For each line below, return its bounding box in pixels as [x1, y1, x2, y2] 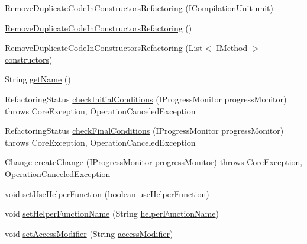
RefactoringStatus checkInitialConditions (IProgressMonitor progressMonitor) [5, 92, 287, 105]
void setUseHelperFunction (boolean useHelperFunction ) [5, 187, 209, 200]
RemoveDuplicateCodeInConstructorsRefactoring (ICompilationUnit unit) [5, 2, 273, 14]
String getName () [5, 73, 71, 85]
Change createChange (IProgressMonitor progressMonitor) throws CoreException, [5, 156, 303, 168]
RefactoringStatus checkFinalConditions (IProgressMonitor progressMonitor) [5, 124, 284, 137]
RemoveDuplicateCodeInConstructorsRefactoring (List [5, 41, 203, 54]
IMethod [216, 41, 248, 54]
